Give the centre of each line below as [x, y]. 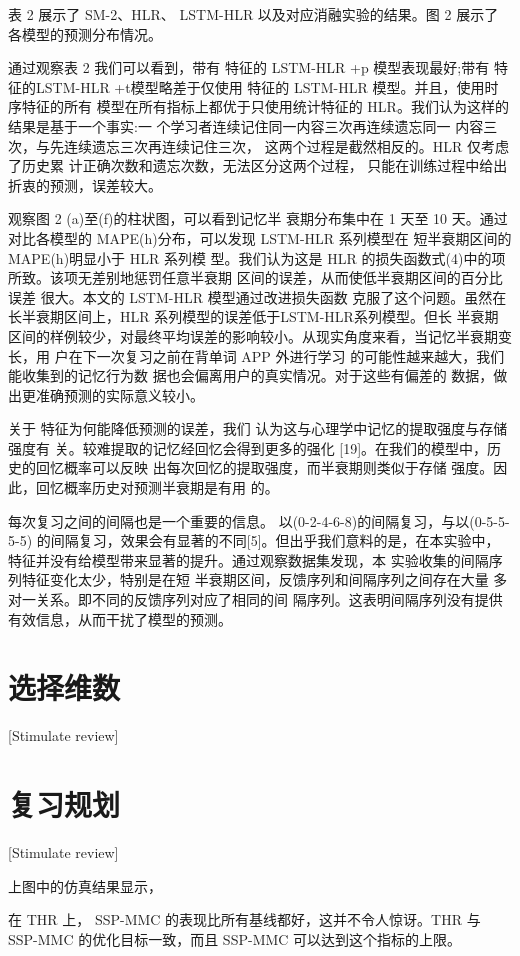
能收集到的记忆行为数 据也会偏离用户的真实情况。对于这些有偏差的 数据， [251, 375]
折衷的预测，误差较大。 [85, 184]
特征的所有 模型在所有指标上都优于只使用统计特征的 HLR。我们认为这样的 [265, 106]
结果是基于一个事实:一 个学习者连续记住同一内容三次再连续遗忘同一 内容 [246, 125]
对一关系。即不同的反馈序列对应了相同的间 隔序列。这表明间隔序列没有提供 [255, 599]
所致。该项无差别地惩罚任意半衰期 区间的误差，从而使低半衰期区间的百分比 [255, 277]
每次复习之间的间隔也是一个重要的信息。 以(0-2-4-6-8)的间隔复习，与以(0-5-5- [259, 520]
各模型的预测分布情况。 [85, 33]
